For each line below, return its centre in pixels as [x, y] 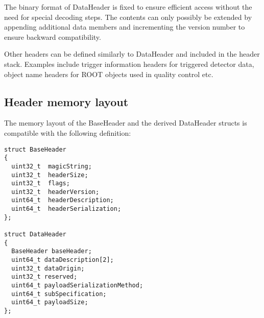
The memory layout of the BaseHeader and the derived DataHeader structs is [126, 123]
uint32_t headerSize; [50, 175]
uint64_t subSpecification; [59, 294]
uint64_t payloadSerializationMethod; [77, 286]
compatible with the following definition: [68, 132]
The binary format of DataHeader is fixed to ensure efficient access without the [128, 7]
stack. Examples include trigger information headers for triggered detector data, [129, 64]
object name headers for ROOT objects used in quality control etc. [109, 74]
